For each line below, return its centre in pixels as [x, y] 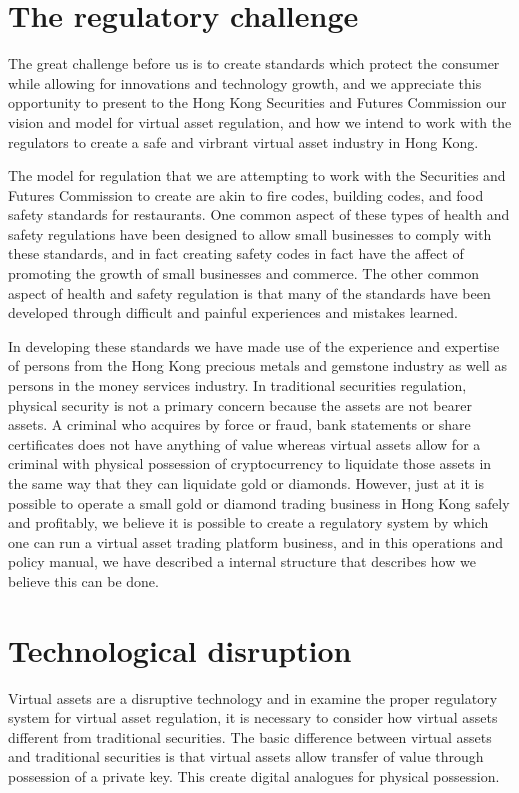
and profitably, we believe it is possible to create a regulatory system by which [248, 522]
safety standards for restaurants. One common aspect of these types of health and [259, 214]
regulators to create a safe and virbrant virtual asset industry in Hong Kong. [243, 141]
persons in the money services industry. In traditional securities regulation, [237, 385]
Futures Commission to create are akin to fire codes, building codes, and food [246, 194]
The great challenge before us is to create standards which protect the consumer [254, 63]
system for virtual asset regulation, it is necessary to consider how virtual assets [253, 717]
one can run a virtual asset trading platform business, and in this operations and [256, 541]
